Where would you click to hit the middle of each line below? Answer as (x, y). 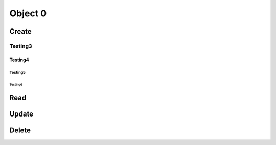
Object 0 (28, 13)
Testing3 (21, 46)
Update (21, 114)
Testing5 (17, 72)
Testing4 (19, 60)
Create (20, 31)
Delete (20, 130)
